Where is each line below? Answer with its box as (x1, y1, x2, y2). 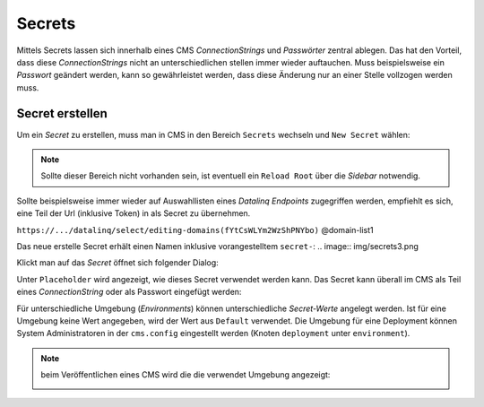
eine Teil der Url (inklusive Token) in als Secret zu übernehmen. (16, 208, 251, 219)
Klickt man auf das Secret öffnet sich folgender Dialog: (16, 257, 219, 268)
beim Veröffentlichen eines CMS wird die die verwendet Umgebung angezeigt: (40, 369, 331, 380)
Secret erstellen (16, 106, 108, 121)
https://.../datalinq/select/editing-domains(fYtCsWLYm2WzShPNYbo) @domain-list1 (16, 224, 374, 235)
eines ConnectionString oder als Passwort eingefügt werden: (16, 287, 242, 298)
